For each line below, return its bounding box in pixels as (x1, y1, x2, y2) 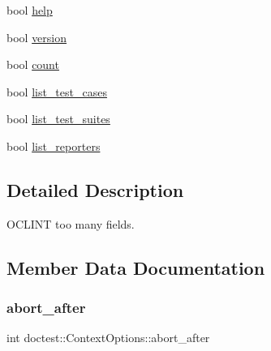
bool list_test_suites (6, 110, 110, 127)
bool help (6, 2, 53, 18)
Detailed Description (6, 177, 184, 202)
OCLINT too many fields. (6, 215, 135, 232)
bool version (6, 28, 67, 45)
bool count (6, 56, 59, 73)
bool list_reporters (6, 137, 101, 154)
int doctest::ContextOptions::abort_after (6, 329, 210, 346)
